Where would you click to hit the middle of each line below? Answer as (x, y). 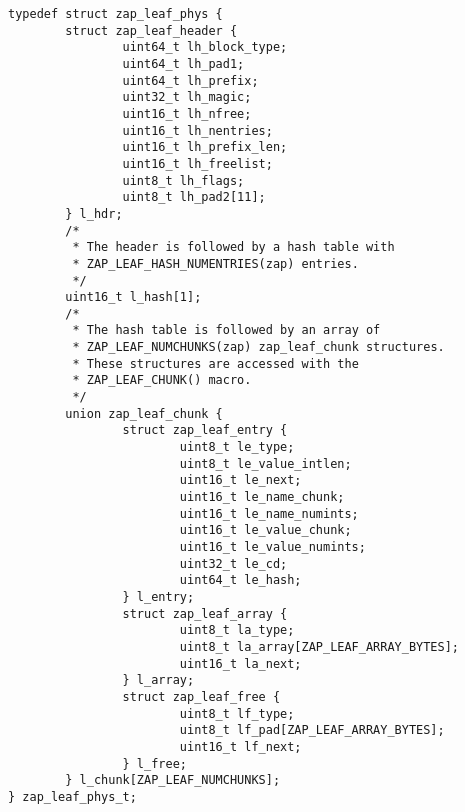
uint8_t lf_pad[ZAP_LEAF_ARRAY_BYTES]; (312, 730)
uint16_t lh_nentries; (197, 130)
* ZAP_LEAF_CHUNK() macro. (162, 380)
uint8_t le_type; (237, 447)
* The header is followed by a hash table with (233, 247)
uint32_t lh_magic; (187, 97)
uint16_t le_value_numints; (272, 547)
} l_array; (158, 680)
